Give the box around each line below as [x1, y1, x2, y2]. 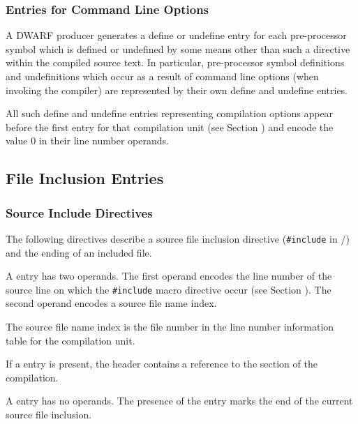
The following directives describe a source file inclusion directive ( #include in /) [6, 231, 350, 245]
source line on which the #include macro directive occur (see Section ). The [6, 282, 331, 296]
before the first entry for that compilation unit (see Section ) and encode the [6, 119, 334, 134]
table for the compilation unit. [6, 333, 135, 347]
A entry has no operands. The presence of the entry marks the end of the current [6, 393, 353, 408]
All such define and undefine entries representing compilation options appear [6, 106, 334, 121]
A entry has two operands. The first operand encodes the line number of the [6, 268, 332, 283]
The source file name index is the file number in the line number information [6, 319, 334, 334]
